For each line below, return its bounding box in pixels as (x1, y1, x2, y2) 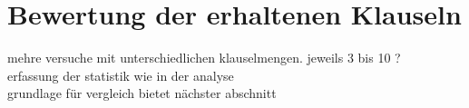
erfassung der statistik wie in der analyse (7, 65, 234, 84)
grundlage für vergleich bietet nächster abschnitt (7, 83, 277, 103)
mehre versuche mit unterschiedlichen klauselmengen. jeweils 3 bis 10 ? (7, 48, 401, 67)
